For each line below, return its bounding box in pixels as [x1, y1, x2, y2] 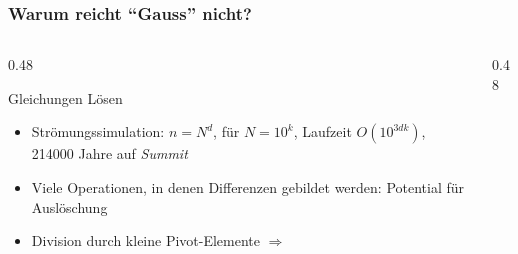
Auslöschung [31, 196, 108, 217]
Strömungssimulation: [31, 121, 165, 142]
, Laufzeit [293, 121, 352, 142]
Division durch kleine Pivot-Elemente [31, 230, 261, 251]
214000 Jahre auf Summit [31, 143, 188, 164]
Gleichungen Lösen [8, 87, 123, 108]
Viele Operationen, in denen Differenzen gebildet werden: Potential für [31, 177, 465, 197]
